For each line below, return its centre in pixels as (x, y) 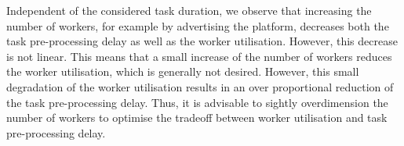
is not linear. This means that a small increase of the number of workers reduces (199, 56)
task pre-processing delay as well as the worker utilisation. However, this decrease (202, 41)
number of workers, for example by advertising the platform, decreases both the (198, 25)
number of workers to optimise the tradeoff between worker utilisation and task (197, 118)
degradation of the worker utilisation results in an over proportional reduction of (200, 86)
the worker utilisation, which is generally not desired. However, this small (183, 71)
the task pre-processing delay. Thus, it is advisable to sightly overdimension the (197, 102)
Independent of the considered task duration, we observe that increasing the (189, 10)
